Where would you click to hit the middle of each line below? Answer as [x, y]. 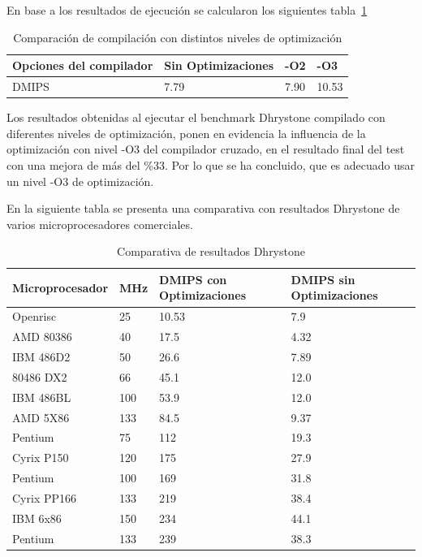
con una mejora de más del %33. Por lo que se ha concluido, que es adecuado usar [211, 164]
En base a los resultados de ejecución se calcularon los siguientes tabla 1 [187, 10]
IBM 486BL [42, 397]
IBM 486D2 [41, 356]
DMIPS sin [323, 279]
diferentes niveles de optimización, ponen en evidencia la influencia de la [186, 133]
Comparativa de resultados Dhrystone [211, 251]
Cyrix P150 [41, 458]
